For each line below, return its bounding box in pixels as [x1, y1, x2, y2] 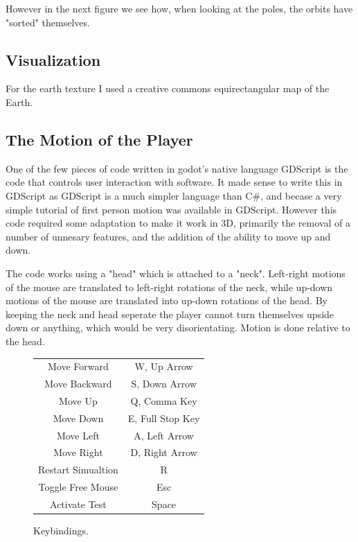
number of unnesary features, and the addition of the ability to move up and [6, 229, 331, 243]
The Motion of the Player [6, 128, 193, 150]
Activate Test [50, 497, 107, 511]
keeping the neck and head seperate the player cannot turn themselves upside [6, 306, 334, 321]
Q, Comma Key [130, 393, 197, 408]
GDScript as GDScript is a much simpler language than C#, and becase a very [6, 188, 342, 202]
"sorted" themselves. [6, 15, 90, 29]
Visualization [6, 49, 101, 70]
